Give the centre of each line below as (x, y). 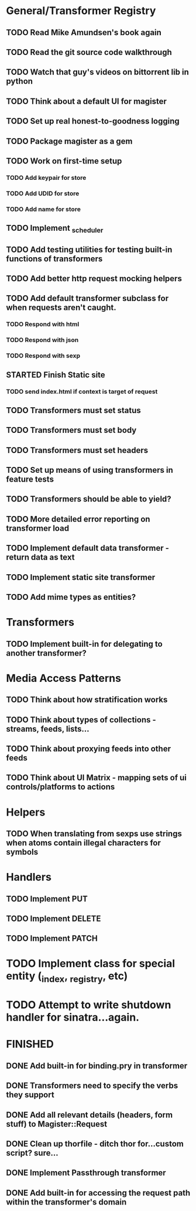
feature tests (30, 480)
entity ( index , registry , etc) (67, 977)
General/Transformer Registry (81, 11)
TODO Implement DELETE (54, 918)
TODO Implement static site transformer (81, 577)
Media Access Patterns (64, 678)
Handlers (29, 877)
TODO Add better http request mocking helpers (94, 279)
